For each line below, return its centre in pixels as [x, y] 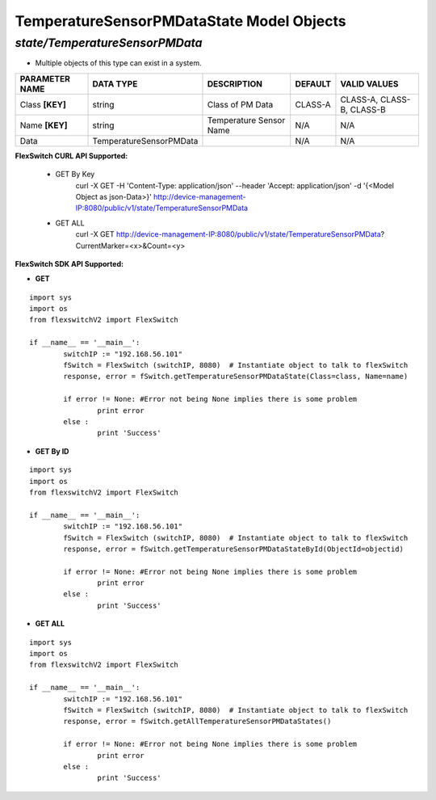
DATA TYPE [115, 83]
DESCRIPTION [235, 83]
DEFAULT [313, 83]
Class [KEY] [43, 104]
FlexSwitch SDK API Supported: [69, 263]
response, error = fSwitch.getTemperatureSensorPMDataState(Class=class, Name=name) [236, 377]
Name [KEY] [44, 125]
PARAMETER [45, 78]
